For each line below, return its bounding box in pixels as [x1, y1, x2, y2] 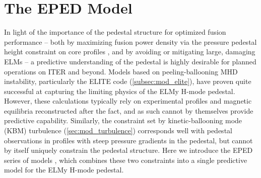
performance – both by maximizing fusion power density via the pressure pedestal [4, 36, 257, 47]
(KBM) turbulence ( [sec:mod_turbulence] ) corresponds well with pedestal [4, 125, 232, 136]
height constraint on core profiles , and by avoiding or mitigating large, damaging [4, 46, 255, 57]
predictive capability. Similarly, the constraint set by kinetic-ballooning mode [4, 115, 242, 126]
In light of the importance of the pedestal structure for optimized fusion [4, 27, 226, 37]
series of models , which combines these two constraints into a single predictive [4, 154, 247, 165]
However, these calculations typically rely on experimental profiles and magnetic [4, 96, 252, 106]
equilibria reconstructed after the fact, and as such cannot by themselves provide [4, 105, 253, 116]
